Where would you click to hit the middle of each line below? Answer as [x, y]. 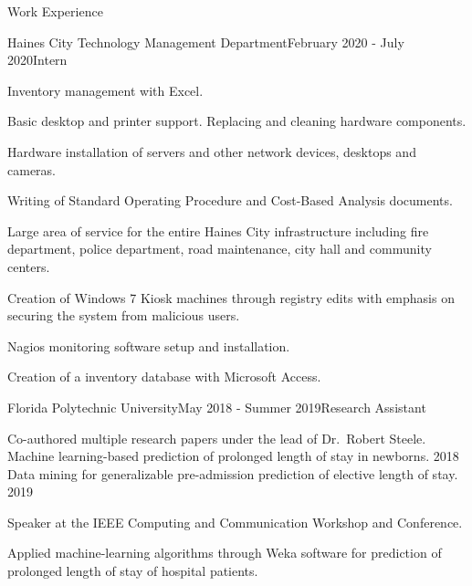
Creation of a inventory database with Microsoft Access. [164, 377]
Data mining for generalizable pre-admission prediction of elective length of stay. [233, 473]
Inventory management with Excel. [105, 90]
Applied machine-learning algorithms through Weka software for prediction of [225, 553]
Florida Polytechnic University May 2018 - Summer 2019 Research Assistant [217, 407]
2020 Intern [37, 60]
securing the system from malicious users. [124, 315]
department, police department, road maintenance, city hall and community [220, 249]
